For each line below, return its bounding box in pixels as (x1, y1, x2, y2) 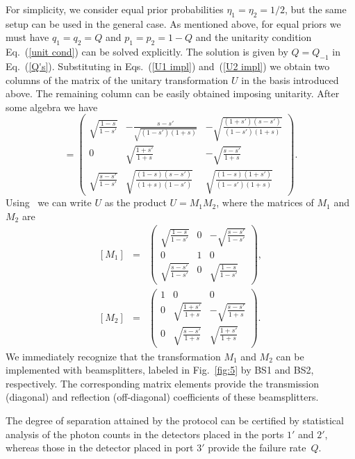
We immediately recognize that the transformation (6, 349, 221, 363)
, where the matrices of (216, 195, 314, 210)
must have (6, 30, 49, 44)
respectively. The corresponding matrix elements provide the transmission (6, 376, 320, 390)
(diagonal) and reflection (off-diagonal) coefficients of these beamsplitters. (6, 390, 319, 404)
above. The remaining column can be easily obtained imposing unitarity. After (6, 86, 340, 101)
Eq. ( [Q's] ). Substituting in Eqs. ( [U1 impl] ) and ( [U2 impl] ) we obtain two (6, 58, 330, 73)
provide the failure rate (208, 440, 306, 455)
